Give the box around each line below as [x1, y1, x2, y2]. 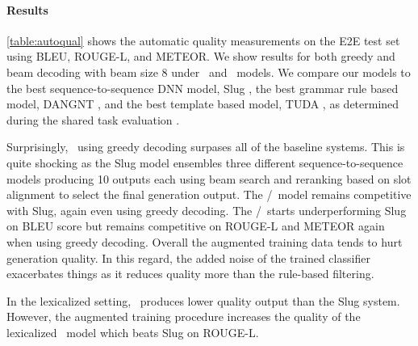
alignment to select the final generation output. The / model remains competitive [6, 186, 412, 203]
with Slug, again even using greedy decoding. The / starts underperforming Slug [6, 201, 407, 218]
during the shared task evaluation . [6, 111, 180, 128]
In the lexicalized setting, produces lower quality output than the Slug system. [6, 292, 400, 309]
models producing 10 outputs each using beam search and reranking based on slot [6, 170, 412, 187]
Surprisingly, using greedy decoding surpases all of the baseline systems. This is [6, 138, 405, 155]
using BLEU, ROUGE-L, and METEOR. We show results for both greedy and [6, 48, 395, 65]
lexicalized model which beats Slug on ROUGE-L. [6, 323, 259, 340]
